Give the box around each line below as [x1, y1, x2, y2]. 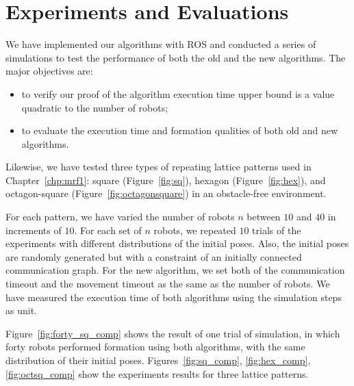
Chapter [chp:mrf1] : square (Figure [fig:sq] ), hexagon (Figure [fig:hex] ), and [5, 172, 326, 187]
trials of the [252, 222, 301, 237]
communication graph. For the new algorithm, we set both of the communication [5, 263, 345, 277]
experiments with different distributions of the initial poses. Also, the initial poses [5, 236, 349, 250]
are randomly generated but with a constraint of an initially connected [5, 249, 302, 263]
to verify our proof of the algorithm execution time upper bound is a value [21, 86, 335, 101]
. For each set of [74, 222, 142, 237]
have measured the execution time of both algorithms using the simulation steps [5, 289, 342, 304]
